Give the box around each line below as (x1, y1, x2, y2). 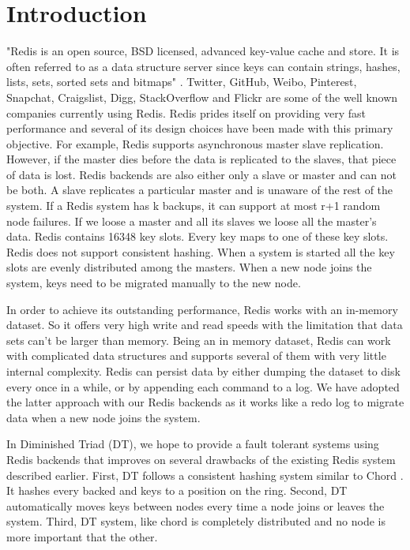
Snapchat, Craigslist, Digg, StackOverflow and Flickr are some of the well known (6, 88, 398, 105)
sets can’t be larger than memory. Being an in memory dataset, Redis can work (6, 331, 391, 348)
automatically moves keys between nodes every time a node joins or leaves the (6, 497, 385, 514)
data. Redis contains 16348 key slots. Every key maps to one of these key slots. (6, 228, 389, 245)
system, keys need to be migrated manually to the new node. (6, 275, 301, 291)
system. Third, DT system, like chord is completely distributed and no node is (6, 513, 386, 529)
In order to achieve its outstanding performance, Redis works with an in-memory (6, 301, 398, 317)
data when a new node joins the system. (6, 409, 201, 425)
